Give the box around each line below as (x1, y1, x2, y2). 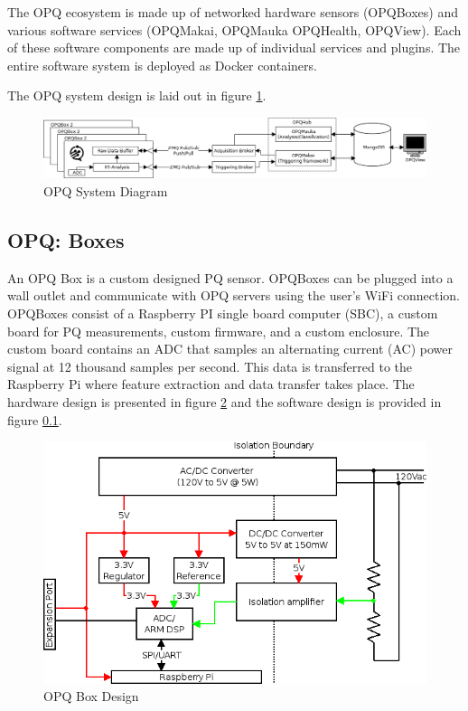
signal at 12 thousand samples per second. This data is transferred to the (7, 356, 412, 375)
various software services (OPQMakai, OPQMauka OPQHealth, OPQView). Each (7, 20, 462, 39)
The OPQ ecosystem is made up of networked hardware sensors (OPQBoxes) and (7, 3, 458, 21)
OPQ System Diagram (43, 182, 168, 201)
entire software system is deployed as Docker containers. (7, 55, 317, 74)
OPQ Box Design (43, 687, 139, 706)
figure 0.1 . (7, 410, 62, 429)
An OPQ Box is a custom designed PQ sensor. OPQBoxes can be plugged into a (7, 268, 454, 287)
